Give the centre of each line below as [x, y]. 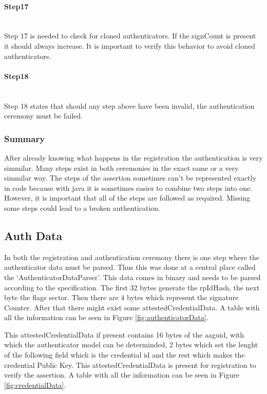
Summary [25, 138]
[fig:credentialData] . [35, 385]
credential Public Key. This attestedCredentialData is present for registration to [130, 365]
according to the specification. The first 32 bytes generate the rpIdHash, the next [132, 287]
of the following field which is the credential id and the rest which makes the [125, 355]
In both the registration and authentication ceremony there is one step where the [132, 257]
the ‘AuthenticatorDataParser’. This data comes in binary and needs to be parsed [132, 277]
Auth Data [33, 235]
